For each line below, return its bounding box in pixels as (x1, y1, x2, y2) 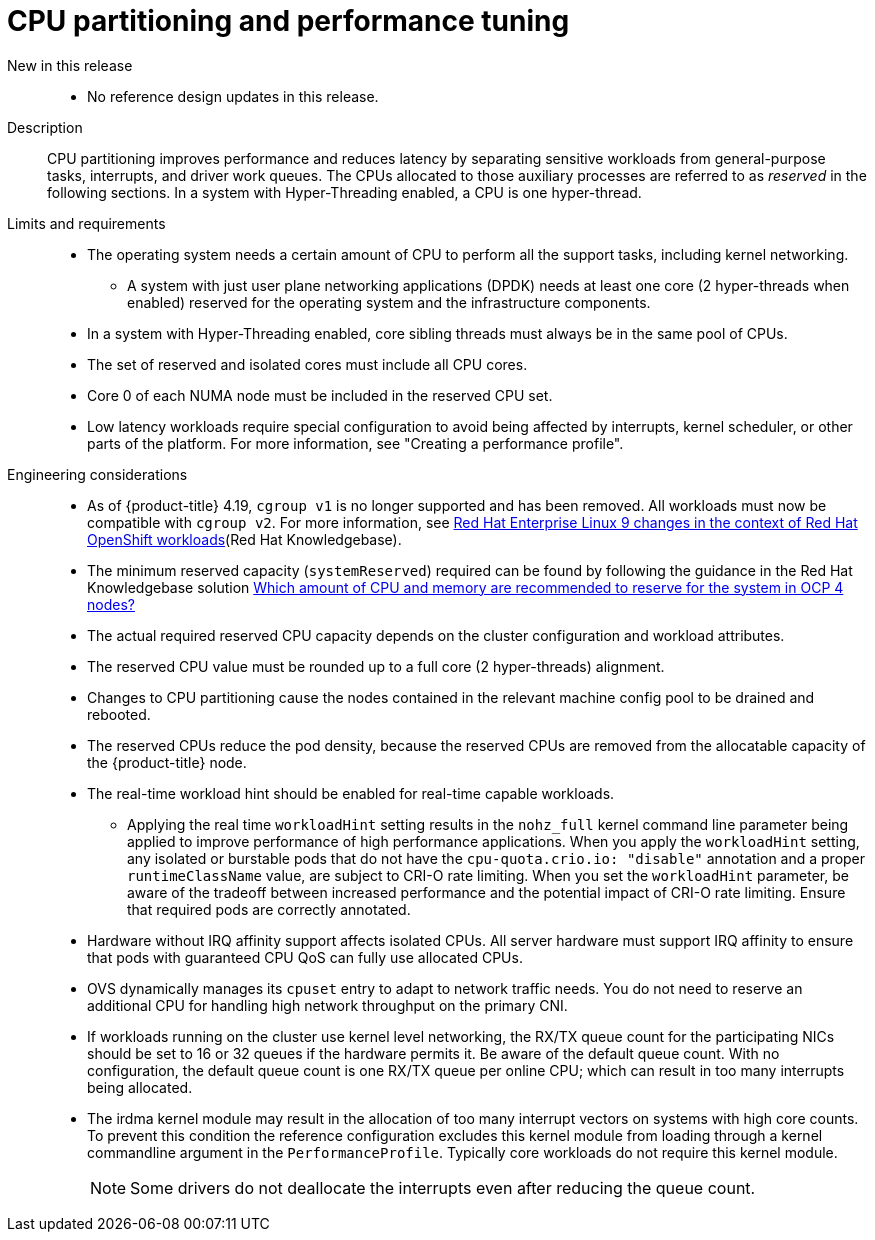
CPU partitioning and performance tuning (7, 4, 570, 38)
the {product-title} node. (87, 753, 247, 771)
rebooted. (87, 705, 151, 723)
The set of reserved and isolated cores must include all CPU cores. (87, 355, 528, 373)
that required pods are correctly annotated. (127, 900, 411, 918)
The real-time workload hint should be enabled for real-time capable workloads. (87, 784, 615, 802)
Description (7, 118, 83, 136)
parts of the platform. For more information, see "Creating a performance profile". (87, 434, 624, 452)
